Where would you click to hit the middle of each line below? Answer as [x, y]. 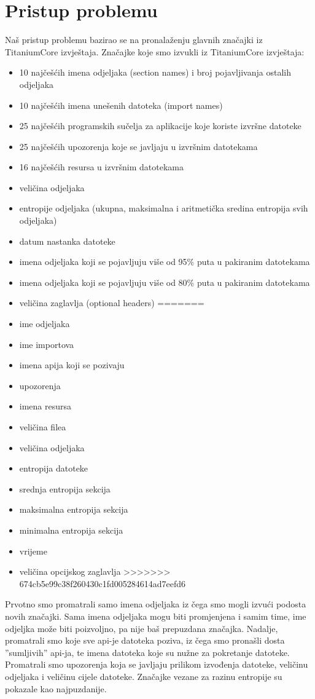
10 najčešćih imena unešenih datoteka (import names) [121, 105]
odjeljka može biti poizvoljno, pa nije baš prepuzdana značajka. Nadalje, [142, 628]
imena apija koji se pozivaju [72, 365]
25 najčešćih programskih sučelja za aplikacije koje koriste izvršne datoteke [160, 126]
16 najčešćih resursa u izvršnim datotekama [101, 167]
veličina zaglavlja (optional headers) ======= [112, 303]
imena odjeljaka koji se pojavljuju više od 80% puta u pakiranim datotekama [165, 282]
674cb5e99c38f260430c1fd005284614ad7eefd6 [103, 583]
